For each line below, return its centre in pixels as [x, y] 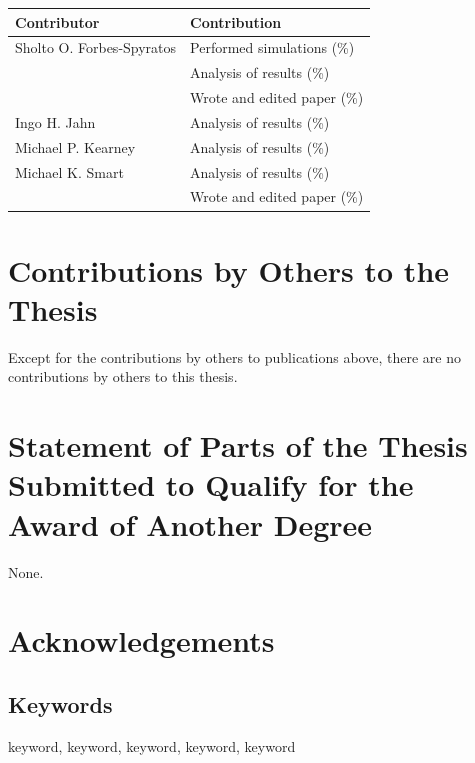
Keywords [60, 703]
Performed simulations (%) [272, 47]
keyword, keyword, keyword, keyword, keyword [152, 745]
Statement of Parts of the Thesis [238, 445]
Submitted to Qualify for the [211, 484]
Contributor [57, 21]
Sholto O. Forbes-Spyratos [96, 47]
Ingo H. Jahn [55, 121]
